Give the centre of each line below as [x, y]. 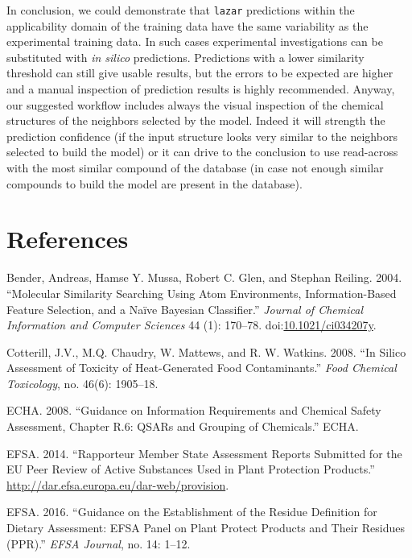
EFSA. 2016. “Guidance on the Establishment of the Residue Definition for [192, 512]
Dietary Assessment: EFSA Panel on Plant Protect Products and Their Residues [206, 528]
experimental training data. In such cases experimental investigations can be [195, 41]
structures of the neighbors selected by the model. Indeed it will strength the [196, 120]
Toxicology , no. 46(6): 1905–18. [82, 383]
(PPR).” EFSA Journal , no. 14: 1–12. [99, 543]
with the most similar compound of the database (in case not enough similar [195, 167]
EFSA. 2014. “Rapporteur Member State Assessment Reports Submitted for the [204, 453]
